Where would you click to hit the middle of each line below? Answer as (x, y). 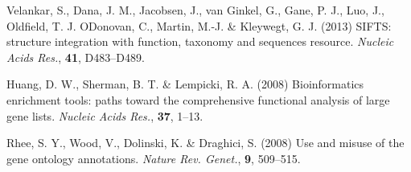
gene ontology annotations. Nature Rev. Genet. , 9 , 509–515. (154, 158)
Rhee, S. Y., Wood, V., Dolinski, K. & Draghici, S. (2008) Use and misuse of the (205, 143)
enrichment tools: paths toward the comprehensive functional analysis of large (198, 99)
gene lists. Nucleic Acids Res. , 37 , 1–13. (105, 115)
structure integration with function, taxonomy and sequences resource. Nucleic (200, 41)
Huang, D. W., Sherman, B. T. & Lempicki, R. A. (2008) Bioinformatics (185, 84)
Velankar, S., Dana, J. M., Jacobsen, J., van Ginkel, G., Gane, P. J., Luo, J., (195, 10)
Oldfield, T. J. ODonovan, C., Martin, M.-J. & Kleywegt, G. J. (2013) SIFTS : (199, 25)
